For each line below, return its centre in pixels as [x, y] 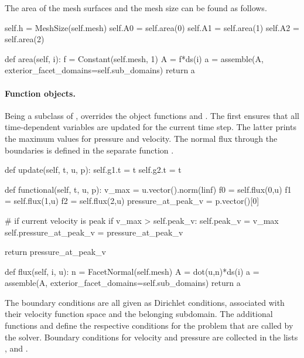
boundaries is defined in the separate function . [89, 150]
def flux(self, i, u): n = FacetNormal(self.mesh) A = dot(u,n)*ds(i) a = [132, 271]
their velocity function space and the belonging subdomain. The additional [139, 314]
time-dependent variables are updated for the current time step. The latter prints [151, 127]
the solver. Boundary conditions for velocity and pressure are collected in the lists [151, 337]
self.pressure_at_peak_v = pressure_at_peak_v [94, 232]
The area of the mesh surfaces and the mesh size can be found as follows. [136, 8]
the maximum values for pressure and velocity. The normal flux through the [141, 138]
